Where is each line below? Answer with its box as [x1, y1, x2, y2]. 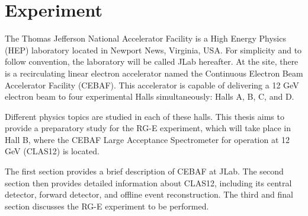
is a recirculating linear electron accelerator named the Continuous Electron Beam [5, 66, 303, 79]
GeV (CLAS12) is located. [5, 145, 100, 157]
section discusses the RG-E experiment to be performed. [5, 199, 209, 212]
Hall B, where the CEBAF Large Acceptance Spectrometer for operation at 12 [5, 133, 290, 145]
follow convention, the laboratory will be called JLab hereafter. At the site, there [5, 55, 299, 68]
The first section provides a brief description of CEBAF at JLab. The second [5, 165, 284, 177]
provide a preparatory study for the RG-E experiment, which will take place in [5, 122, 291, 134]
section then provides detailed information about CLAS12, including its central [5, 176, 292, 189]
